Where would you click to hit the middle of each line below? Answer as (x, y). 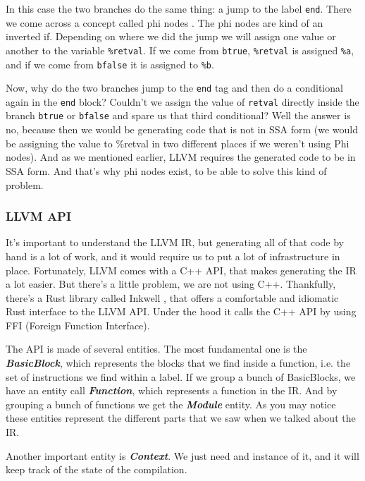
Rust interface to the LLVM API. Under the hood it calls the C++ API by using (181, 311)
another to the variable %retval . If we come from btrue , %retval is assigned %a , (180, 50)
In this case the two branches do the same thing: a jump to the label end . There (179, 8)
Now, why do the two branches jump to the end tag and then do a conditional (174, 88)
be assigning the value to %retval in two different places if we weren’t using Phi (178, 143)
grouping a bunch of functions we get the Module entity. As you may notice (171, 404)
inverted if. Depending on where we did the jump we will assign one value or (171, 36)
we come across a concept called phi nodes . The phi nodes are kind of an (165, 22)
